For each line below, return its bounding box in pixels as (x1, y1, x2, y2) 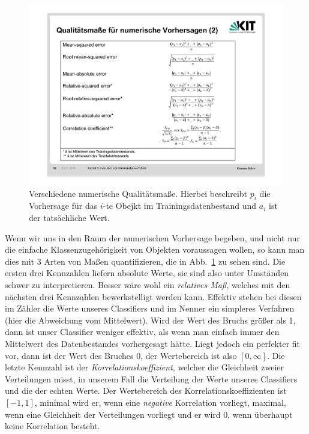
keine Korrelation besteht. (5, 420, 100, 432)
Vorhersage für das (29, 199, 98, 212)
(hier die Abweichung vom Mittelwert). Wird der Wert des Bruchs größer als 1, (5, 313, 296, 326)
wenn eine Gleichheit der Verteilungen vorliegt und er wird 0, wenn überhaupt (5, 408, 293, 420)
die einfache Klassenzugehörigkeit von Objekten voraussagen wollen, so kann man (5, 243, 305, 256)
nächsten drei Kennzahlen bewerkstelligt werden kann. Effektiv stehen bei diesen (5, 290, 302, 303)
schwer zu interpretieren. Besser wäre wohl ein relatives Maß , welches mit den (5, 279, 290, 291)
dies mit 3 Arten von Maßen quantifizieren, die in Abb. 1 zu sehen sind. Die (5, 255, 286, 267)
